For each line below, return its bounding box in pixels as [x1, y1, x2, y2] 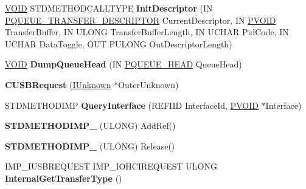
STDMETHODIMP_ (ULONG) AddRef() [5, 119, 176, 132]
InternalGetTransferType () [5, 171, 122, 184]
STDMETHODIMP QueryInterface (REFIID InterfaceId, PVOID [5, 98, 259, 111]
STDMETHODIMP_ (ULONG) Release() [5, 139, 175, 152]
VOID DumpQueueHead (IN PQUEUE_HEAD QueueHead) [5, 58, 242, 70]
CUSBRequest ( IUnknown [5, 78, 111, 91]
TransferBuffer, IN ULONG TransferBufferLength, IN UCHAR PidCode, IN [5, 26, 289, 38]
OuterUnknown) [118, 78, 179, 91]
